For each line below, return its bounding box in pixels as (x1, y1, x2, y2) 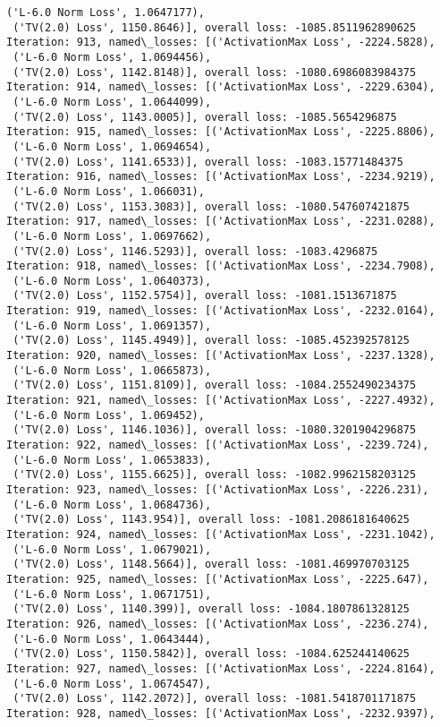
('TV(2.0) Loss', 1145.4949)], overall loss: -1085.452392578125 (13, 334, 410, 347)
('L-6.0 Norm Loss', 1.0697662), (13, 229, 212, 243)
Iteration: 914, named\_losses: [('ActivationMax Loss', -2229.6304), (6, 81, 436, 94)
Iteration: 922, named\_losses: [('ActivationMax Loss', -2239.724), (6, 439, 429, 452)
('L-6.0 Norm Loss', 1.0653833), (13, 453, 212, 466)
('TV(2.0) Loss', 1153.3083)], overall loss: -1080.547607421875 (13, 200, 410, 213)
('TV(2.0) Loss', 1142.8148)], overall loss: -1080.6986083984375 (13, 65, 417, 79)
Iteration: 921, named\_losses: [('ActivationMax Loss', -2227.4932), (6, 394, 436, 407)
